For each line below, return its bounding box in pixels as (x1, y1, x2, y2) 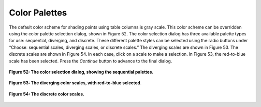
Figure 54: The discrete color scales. (9, 91, 85, 97)
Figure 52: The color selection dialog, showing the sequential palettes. (9, 69, 154, 75)
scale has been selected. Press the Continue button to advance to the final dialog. (9, 58, 172, 64)
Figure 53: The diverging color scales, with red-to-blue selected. (9, 80, 142, 86)
